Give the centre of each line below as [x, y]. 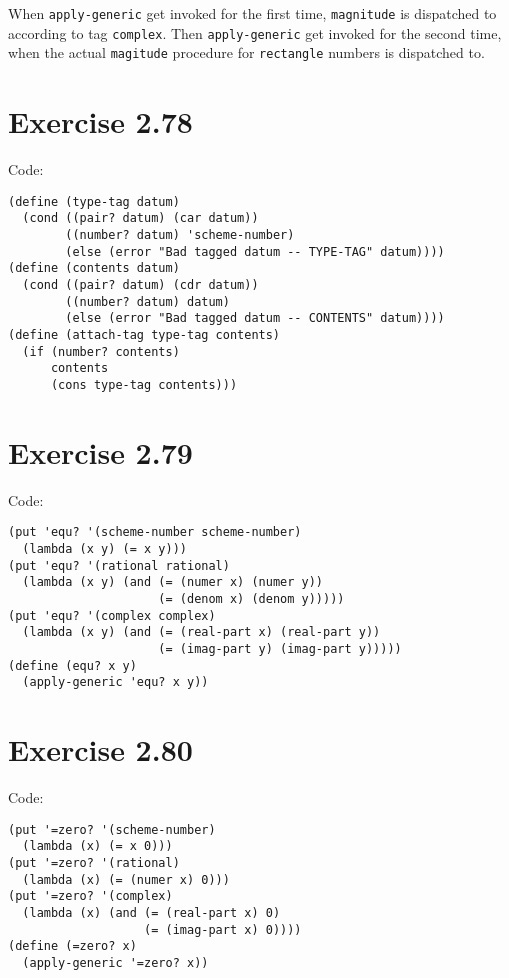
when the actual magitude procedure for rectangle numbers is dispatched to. [246, 52]
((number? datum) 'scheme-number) [180, 235]
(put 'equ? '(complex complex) [112, 615]
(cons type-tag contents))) [144, 384]
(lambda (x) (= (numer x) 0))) [126, 879]
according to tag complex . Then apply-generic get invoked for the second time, [255, 32]
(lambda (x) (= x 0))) [97, 846]
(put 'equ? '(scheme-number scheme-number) [155, 532]
